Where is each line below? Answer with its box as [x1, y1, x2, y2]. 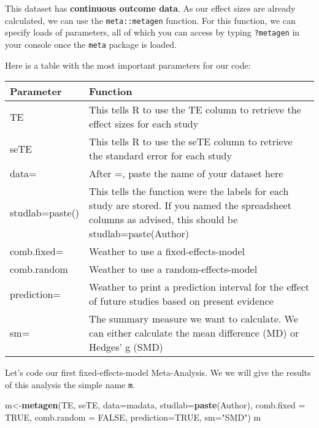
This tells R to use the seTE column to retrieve [89, 134, 293, 149]
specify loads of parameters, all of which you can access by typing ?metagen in [5, 26, 300, 39]
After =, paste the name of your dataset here [89, 166, 283, 181]
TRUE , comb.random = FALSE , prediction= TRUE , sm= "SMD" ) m [5, 411, 261, 423]
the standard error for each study [89, 148, 232, 163]
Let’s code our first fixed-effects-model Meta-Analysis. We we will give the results [5, 366, 311, 379]
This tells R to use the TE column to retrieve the [89, 102, 301, 117]
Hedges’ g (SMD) [89, 340, 163, 354]
